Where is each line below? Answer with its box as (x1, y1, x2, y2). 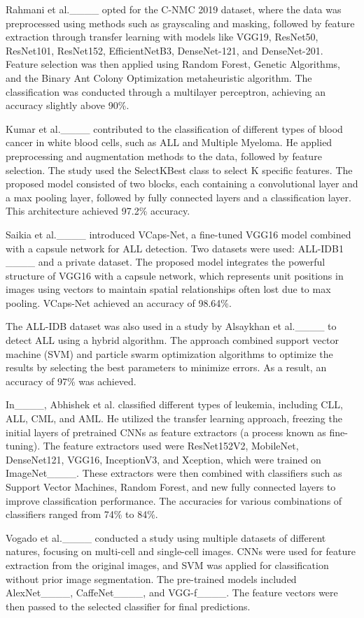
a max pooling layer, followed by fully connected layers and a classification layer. (6, 189, 351, 204)
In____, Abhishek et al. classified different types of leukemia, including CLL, (6, 397, 343, 412)
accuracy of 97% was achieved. (6, 373, 136, 388)
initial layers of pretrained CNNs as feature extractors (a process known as (6, 424, 326, 439)
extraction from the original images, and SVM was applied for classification (6, 557, 329, 572)
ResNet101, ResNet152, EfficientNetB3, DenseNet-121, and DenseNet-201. (6, 43, 323, 57)
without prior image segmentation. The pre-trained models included (6, 571, 297, 586)
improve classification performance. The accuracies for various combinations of (6, 493, 342, 508)
